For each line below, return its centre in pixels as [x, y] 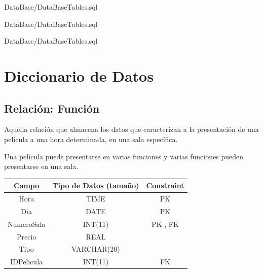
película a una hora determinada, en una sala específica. [91, 139]
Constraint [165, 185]
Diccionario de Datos [79, 75]
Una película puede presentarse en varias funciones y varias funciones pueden [124, 156]
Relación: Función [52, 108]
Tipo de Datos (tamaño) [96, 185]
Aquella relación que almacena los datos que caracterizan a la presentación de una [131, 129]
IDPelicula [27, 262]
